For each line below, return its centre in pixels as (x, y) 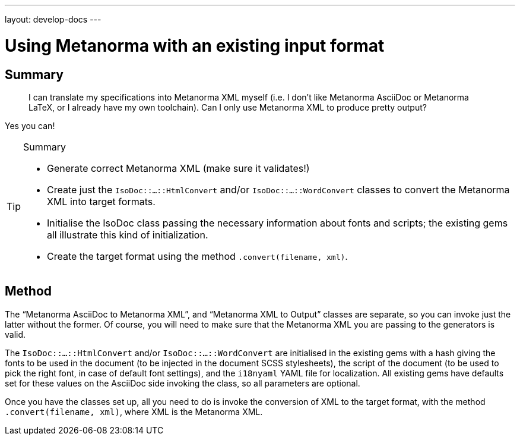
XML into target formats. (101, 201)
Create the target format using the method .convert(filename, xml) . (197, 256)
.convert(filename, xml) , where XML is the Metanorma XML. (134, 411)
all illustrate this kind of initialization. (128, 235)
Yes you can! (30, 125)
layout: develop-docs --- (53, 19)
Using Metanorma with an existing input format (195, 45)
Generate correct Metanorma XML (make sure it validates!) (178, 168)
